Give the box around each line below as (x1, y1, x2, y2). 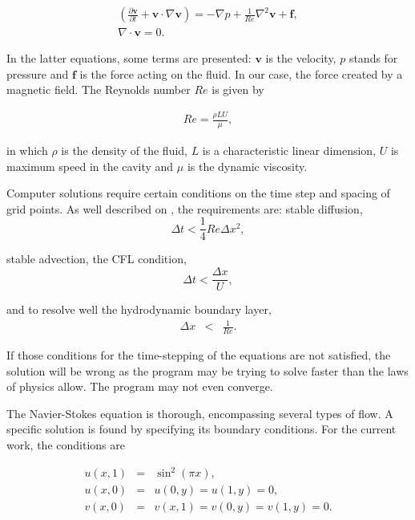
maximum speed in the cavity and (6, 157, 174, 174)
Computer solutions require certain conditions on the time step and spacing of (6, 185, 390, 201)
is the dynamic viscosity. (187, 157, 308, 174)
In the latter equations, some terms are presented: (6, 50, 252, 67)
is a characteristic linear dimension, (202, 142, 377, 159)
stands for (349, 50, 398, 67)
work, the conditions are (6, 437, 125, 453)
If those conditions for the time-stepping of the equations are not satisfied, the (6, 347, 391, 364)
